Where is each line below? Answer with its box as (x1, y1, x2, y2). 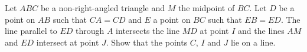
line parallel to (5, 25, 57, 37)
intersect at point (36, 36, 99, 48)
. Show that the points (106, 36, 188, 48)
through (75, 25, 104, 37)
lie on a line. (230, 36, 276, 48)
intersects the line (116, 25, 180, 37)
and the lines (238, 25, 285, 37)
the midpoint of (178, 2, 235, 13)
